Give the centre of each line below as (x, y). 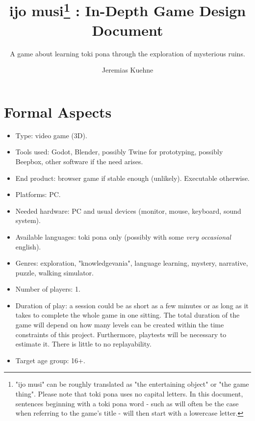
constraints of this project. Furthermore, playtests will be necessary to (121, 334)
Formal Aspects (58, 111)
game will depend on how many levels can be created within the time (120, 325)
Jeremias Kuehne (127, 70)
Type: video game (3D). (51, 135)
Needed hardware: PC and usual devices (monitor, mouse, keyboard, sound (128, 210)
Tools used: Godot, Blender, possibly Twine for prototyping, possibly (119, 152)
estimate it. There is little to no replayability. (83, 344)
